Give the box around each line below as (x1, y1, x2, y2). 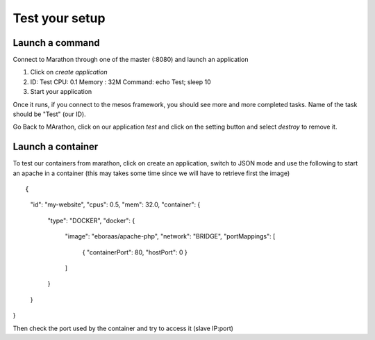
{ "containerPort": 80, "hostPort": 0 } (82, 248, 187, 257)
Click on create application (30, 68, 108, 76)
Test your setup (12, 10, 106, 26)
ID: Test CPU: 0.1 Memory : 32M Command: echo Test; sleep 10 (30, 77, 211, 86)
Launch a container (12, 141, 99, 153)
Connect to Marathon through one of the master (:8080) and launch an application (12, 56, 249, 64)
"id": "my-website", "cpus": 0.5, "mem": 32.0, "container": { (30, 200, 201, 209)
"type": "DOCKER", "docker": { (47, 216, 135, 225)
